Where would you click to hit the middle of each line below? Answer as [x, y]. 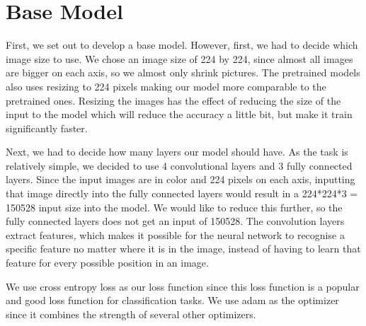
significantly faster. [47, 128]
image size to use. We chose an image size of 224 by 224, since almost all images [179, 58]
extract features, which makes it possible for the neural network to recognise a [175, 234]
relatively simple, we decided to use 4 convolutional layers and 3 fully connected [179, 165]
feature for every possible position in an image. [107, 263]
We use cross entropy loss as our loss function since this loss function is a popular [183, 286]
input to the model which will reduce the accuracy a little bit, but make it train [179, 114]
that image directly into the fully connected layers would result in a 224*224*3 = [182, 193]
